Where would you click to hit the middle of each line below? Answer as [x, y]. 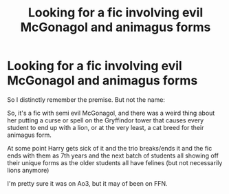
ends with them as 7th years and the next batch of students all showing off [113, 155]
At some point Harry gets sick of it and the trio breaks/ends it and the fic [110, 148]
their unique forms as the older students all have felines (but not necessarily [115, 162]
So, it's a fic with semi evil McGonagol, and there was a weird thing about [111, 113]
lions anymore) [28, 170]
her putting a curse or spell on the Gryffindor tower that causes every [106, 120]
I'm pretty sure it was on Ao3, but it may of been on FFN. [87, 183]
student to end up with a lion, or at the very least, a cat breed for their [106, 127]
